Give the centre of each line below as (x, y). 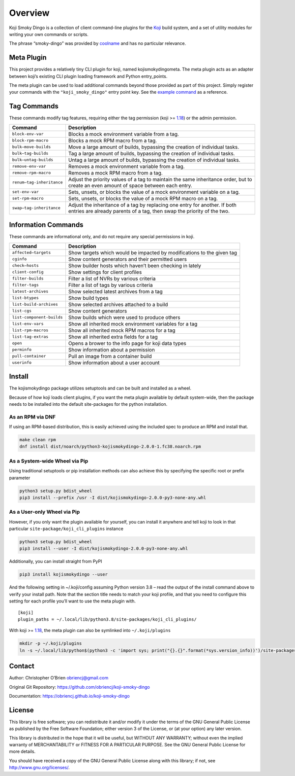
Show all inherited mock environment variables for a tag (133, 324)
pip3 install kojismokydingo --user (64, 575)
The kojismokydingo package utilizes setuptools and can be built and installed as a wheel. (100, 388)
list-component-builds (38, 317)
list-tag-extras (30, 337)
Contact (22, 666)
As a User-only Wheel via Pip (44, 512)
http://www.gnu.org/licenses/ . (39, 768)
